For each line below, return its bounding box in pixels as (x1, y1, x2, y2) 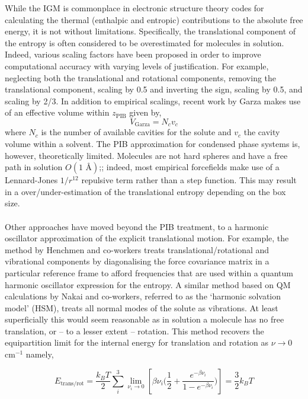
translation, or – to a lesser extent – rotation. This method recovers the (5, 324, 264, 337)
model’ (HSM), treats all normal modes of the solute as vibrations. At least (5, 301, 278, 314)
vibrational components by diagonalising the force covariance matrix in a (5, 255, 269, 267)
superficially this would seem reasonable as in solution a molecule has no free (5, 313, 284, 325)
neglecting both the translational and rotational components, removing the (5, 71, 277, 84)
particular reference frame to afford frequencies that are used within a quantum (5, 266, 293, 279)
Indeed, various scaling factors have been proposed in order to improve (5, 48, 261, 60)
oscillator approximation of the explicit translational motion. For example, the (5, 232, 289, 244)
